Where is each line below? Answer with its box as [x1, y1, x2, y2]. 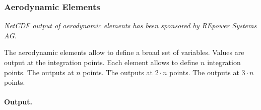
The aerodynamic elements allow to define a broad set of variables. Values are [4, 47, 244, 58]
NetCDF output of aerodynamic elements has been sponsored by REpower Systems [4, 20, 257, 31]
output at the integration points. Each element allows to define [4, 57, 199, 67]
